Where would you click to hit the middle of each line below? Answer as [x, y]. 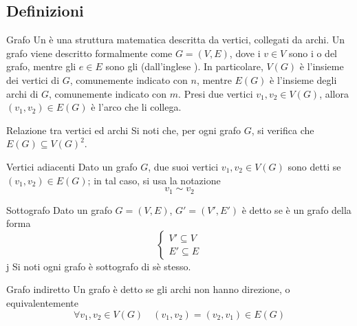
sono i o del [313, 53]
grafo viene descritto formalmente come [89, 53]
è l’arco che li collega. [136, 107]
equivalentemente [42, 302]
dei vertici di [33, 79]
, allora [334, 93]
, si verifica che [283, 130]
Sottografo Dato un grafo [59, 209]
